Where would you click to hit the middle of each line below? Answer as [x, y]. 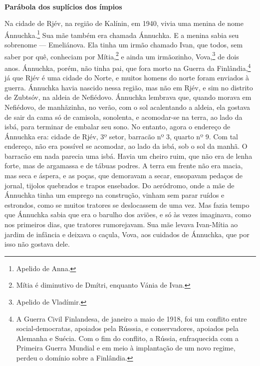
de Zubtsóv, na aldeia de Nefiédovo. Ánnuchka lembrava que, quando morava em [128, 97]
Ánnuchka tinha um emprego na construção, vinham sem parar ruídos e [115, 195]
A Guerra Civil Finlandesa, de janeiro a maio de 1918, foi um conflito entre [131, 318]
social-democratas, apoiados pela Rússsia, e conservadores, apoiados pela [127, 328]
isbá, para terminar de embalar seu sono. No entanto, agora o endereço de [118, 127]
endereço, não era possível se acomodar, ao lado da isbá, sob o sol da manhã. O [126, 146]
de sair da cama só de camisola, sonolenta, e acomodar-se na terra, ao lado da [124, 117]
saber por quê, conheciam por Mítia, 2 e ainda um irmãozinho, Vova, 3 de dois [122, 55]
